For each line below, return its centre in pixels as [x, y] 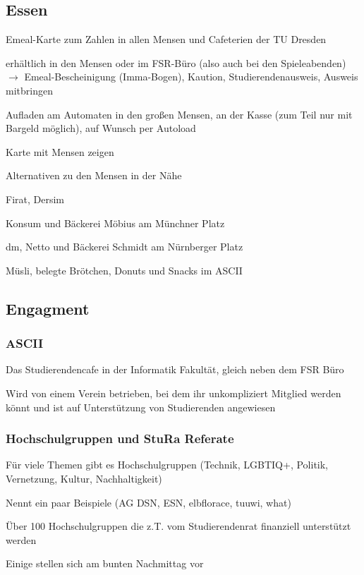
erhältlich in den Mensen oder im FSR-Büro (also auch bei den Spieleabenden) [176, 62]
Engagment [48, 308]
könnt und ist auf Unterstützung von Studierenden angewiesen [141, 407]
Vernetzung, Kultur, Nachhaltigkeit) [84, 478]
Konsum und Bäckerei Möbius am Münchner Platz [115, 223]
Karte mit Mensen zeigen [60, 151]
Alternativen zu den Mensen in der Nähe [94, 175]
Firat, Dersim [35, 199]
